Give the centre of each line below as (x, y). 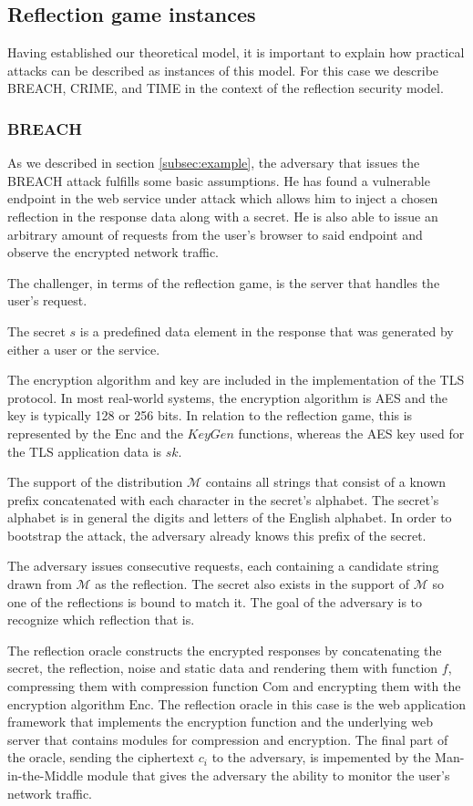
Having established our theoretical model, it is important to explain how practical (236, 52)
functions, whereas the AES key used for (351, 433)
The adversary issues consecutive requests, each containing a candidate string (223, 566)
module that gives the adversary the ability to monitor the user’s (268, 775)
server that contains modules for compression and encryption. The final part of (228, 739)
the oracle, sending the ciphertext (101, 757)
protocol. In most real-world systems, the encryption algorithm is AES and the (227, 397)
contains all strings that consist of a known (326, 482)
